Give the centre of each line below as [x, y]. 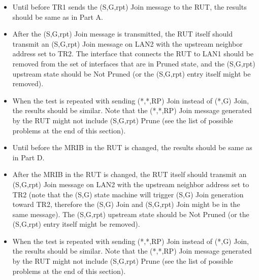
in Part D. [28, 157]
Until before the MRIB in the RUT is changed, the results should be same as [132, 147]
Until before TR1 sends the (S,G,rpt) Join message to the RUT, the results [129, 7]
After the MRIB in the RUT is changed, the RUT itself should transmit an [129, 174]
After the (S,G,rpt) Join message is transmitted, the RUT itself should [122, 34]
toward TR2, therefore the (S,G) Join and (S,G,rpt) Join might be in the [126, 204]
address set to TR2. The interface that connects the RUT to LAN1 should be [133, 54]
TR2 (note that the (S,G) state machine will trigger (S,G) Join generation [128, 194]
